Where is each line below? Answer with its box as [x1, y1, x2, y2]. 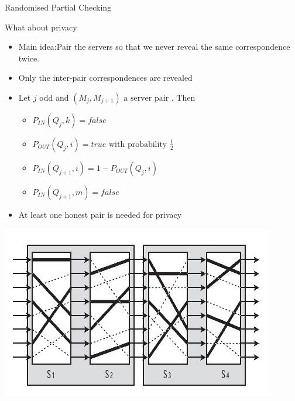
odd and [39, 91, 69, 103]
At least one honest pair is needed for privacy [18, 208, 182, 220]
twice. [18, 52, 40, 64]
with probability [109, 140, 167, 149]
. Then [171, 91, 195, 103]
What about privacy [5, 20, 77, 33]
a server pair [124, 94, 169, 102]
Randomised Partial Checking [5, 1, 112, 13]
